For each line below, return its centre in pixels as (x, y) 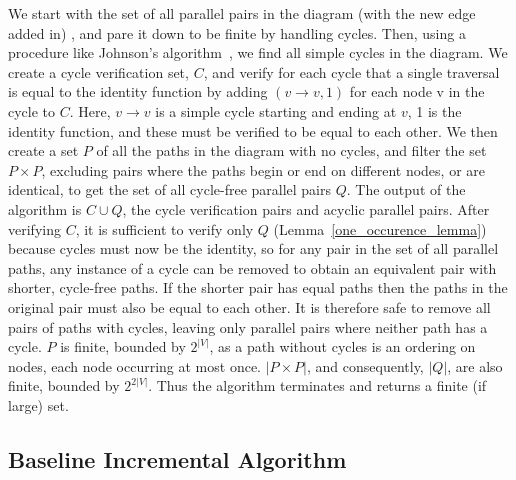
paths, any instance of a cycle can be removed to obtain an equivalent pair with (252, 267)
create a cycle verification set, (98, 71)
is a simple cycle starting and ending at (276, 110)
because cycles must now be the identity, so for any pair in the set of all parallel (253, 248)
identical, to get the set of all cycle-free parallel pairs (170, 189)
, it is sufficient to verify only (164, 228)
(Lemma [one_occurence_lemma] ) (380, 228)
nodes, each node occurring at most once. (134, 365)
